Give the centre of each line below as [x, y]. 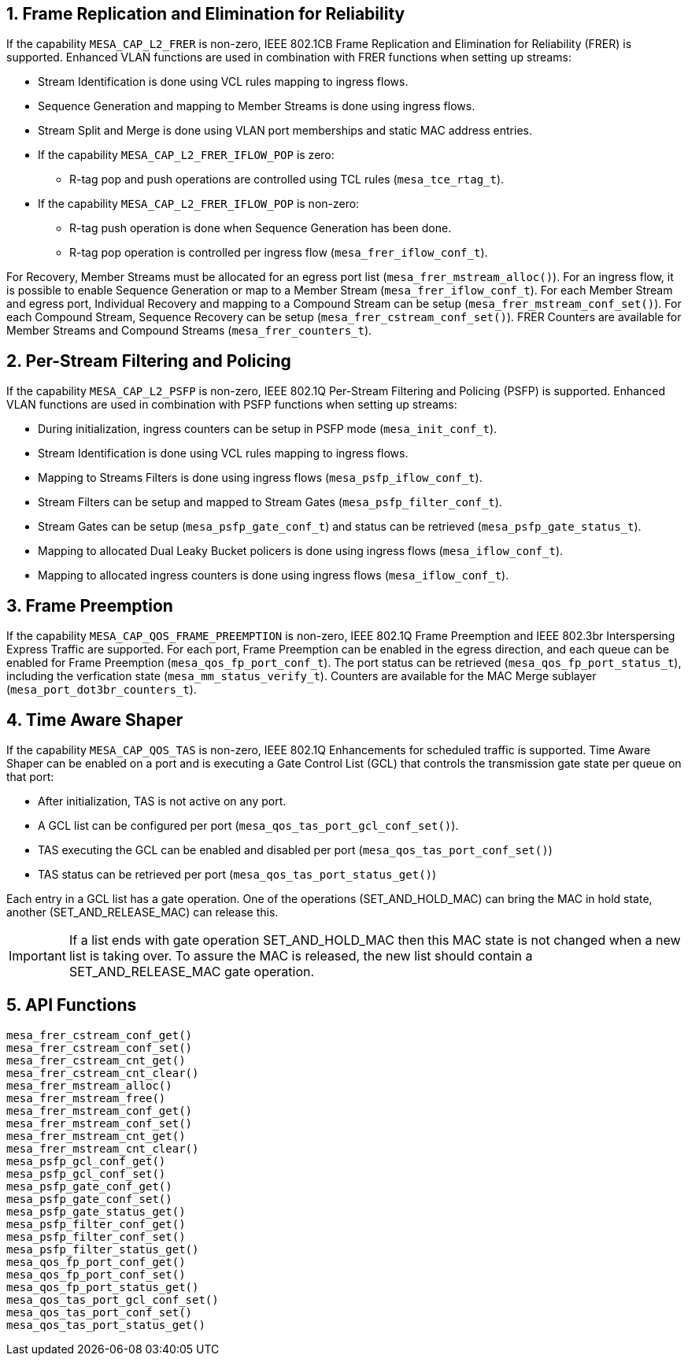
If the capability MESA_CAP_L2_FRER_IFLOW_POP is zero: [186, 155]
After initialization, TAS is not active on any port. [162, 801]
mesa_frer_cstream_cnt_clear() [103, 1073]
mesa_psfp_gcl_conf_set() [86, 1173]
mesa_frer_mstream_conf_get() [100, 1110]
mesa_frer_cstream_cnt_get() [96, 1060]
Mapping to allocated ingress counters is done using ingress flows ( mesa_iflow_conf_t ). [274, 576]
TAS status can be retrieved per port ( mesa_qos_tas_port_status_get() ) [237, 874]
